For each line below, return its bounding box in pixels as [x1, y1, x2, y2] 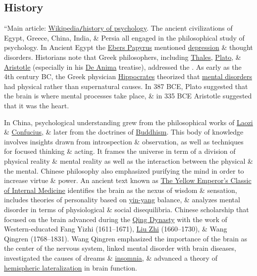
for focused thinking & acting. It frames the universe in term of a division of [4, 146, 236, 156]
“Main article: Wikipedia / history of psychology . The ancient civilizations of [4, 23, 233, 33]
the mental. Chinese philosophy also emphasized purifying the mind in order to [4, 165, 244, 176]
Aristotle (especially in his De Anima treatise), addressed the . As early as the [4, 61, 242, 72]
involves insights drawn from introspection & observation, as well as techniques [4, 136, 244, 146]
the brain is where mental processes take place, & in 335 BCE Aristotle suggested [4, 91, 252, 101]
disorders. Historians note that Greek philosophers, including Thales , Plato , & [4, 52, 241, 62]
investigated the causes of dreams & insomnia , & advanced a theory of [4, 252, 217, 263]
